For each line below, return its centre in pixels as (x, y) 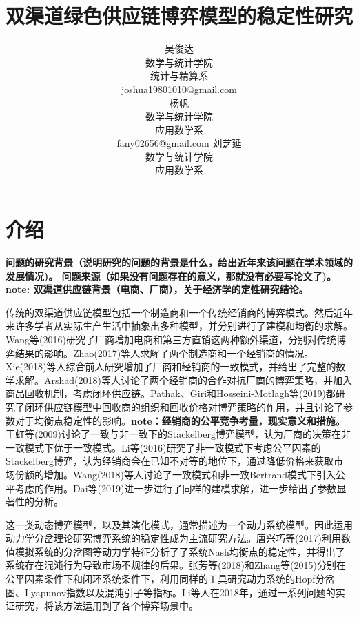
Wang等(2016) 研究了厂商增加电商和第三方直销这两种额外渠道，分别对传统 (171, 339)
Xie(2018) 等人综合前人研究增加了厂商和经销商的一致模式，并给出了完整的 (171, 366)
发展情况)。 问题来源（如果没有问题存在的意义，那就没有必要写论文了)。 (171, 275)
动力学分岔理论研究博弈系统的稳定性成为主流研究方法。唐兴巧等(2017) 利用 (173, 538)
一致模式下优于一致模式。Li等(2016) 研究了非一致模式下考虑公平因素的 (163, 447)
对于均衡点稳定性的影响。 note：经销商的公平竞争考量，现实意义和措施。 (180, 420)
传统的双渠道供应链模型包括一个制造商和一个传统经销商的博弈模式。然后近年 (179, 312)
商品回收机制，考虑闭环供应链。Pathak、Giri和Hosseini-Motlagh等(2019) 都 (171, 393)
